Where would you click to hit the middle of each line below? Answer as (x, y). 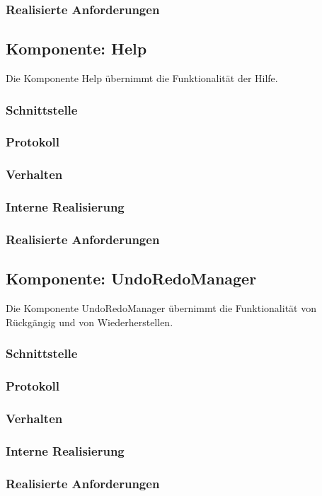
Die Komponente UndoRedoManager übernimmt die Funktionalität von (161, 308)
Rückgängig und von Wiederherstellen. (90, 322)
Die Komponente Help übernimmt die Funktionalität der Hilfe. (142, 78)
